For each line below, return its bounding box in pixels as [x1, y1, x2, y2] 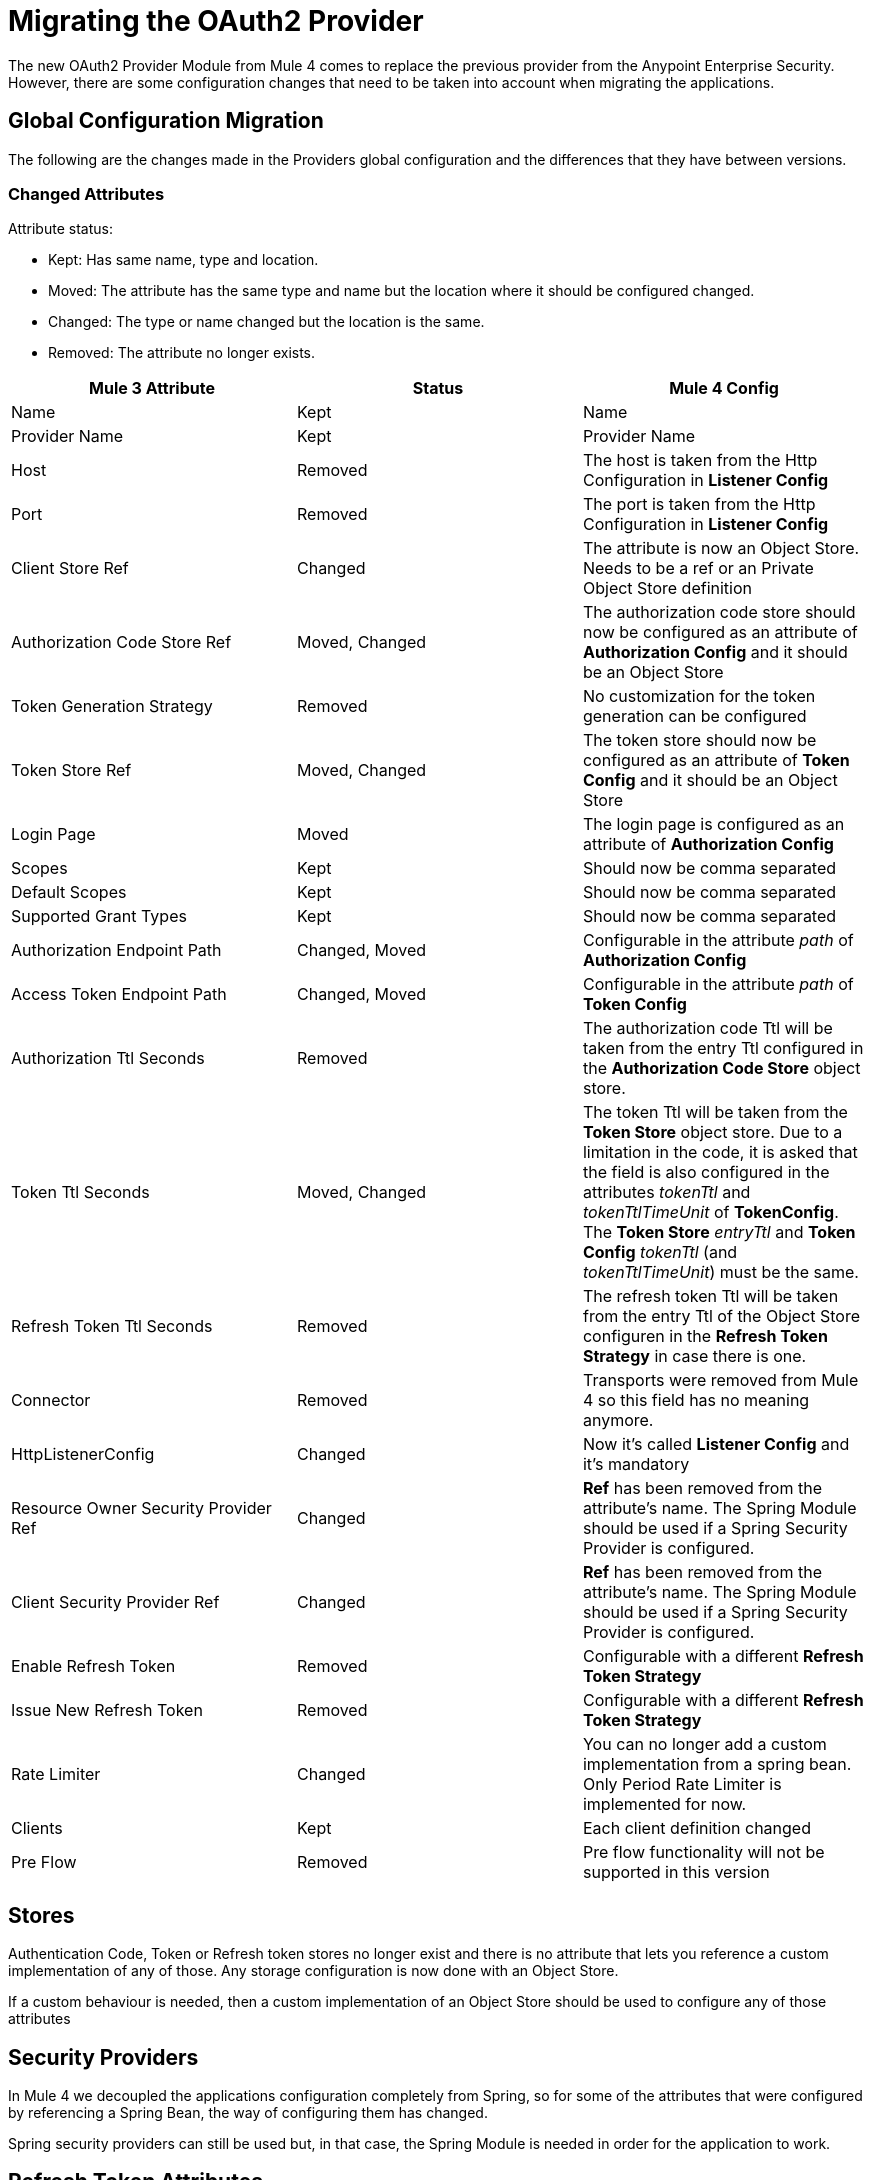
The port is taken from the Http [582, 494, 816, 515]
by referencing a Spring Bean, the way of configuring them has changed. [8, 2104, 488, 2122]
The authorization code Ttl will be [582, 1018, 833, 1039]
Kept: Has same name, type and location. [48, 251, 319, 269]
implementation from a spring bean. [582, 1754, 852, 1775]
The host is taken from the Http [582, 450, 818, 471]
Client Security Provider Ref [11, 1592, 220, 1613]
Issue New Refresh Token [11, 1700, 203, 1721]
